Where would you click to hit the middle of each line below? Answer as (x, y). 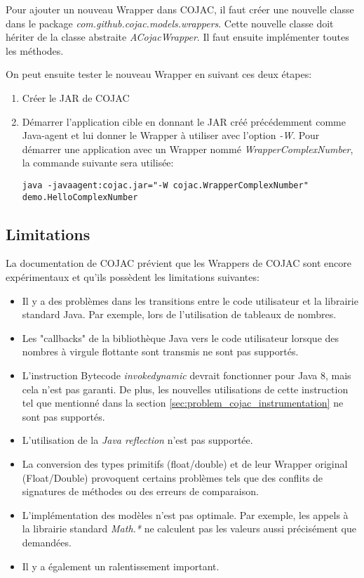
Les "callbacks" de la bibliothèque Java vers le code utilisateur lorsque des (181, 337)
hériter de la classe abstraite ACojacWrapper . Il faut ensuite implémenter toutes (177, 37)
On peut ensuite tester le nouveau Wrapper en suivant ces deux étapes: (159, 74)
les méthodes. (35, 50)
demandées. (47, 542)
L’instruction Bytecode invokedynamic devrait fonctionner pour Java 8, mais (187, 375)
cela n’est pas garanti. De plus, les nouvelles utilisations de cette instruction (185, 389)
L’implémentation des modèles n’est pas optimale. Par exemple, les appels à (185, 514)
